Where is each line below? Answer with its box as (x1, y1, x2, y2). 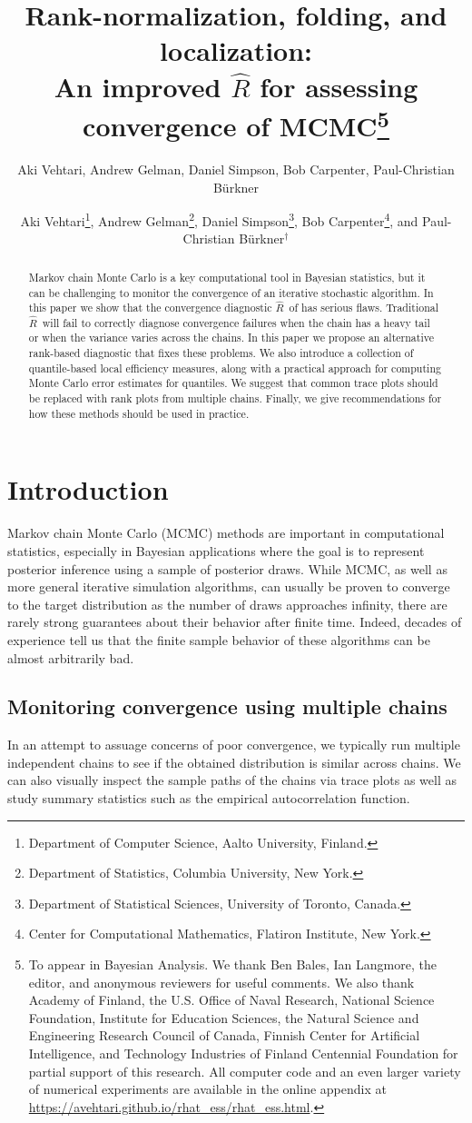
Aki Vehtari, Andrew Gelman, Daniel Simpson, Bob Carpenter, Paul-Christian (17, 160, 455, 179)
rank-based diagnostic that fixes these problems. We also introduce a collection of (28, 345, 414, 361)
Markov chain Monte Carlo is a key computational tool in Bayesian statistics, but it (28, 269, 426, 284)
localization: (159, 32, 313, 69)
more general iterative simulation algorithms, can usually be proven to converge (7, 577, 450, 596)
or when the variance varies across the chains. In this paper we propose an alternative (28, 330, 434, 345)
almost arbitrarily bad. (7, 648, 134, 667)
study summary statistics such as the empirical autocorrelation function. (7, 789, 410, 808)
